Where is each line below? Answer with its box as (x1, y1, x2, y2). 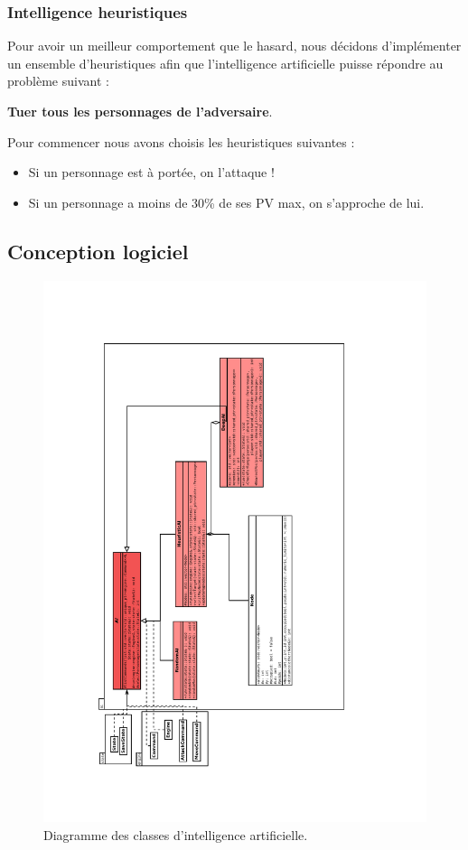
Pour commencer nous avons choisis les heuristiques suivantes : (7, 132, 355, 151)
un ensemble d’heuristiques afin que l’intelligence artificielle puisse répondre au (7, 53, 444, 72)
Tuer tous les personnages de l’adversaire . (7, 102, 273, 120)
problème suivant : (7, 71, 109, 90)
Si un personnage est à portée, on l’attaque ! (28, 163, 275, 182)
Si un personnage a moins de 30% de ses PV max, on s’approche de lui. (28, 192, 425, 211)
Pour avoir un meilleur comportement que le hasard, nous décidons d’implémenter (7, 36, 462, 55)
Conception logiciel (7, 237, 189, 265)
